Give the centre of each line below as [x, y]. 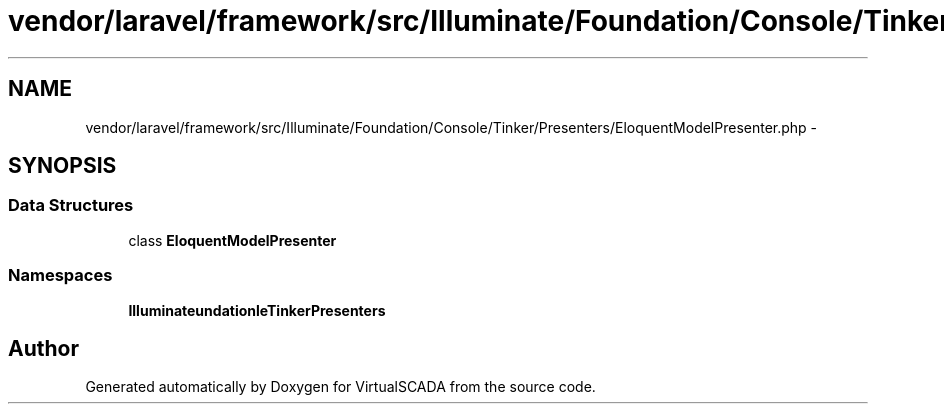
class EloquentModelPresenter [232, 240]
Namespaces [60, 275]
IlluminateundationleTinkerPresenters [257, 310]
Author [43, 348]
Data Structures [71, 205]
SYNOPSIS [62, 166]
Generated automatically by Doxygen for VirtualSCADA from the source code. [340, 387]
